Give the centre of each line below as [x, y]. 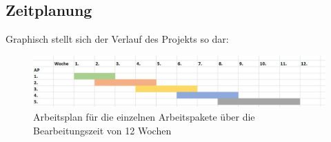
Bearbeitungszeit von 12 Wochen [102, 130]
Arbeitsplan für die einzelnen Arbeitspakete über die [144, 116]
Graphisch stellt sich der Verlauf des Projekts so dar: [117, 39]
